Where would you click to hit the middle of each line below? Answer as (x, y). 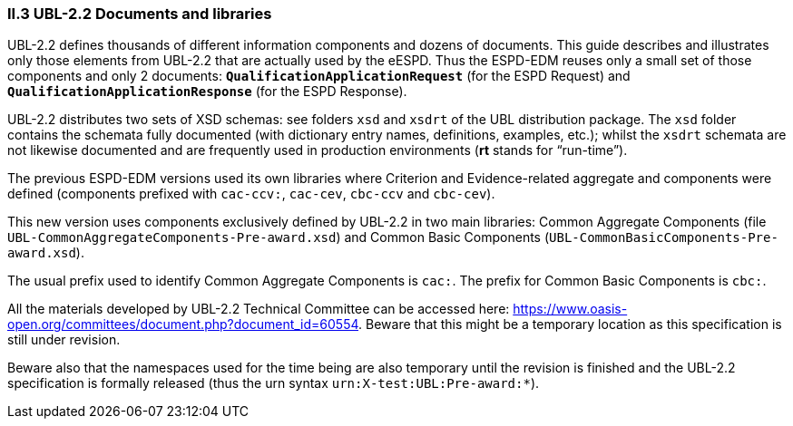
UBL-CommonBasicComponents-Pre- (664, 238)
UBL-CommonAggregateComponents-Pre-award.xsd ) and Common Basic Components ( (279, 237)
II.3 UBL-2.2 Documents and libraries (140, 14)
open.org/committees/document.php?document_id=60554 (183, 324)
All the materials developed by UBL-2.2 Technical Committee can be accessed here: (259, 309)
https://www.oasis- (570, 309)
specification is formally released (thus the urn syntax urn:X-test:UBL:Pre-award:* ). (274, 383)
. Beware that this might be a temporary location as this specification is (570, 324)
